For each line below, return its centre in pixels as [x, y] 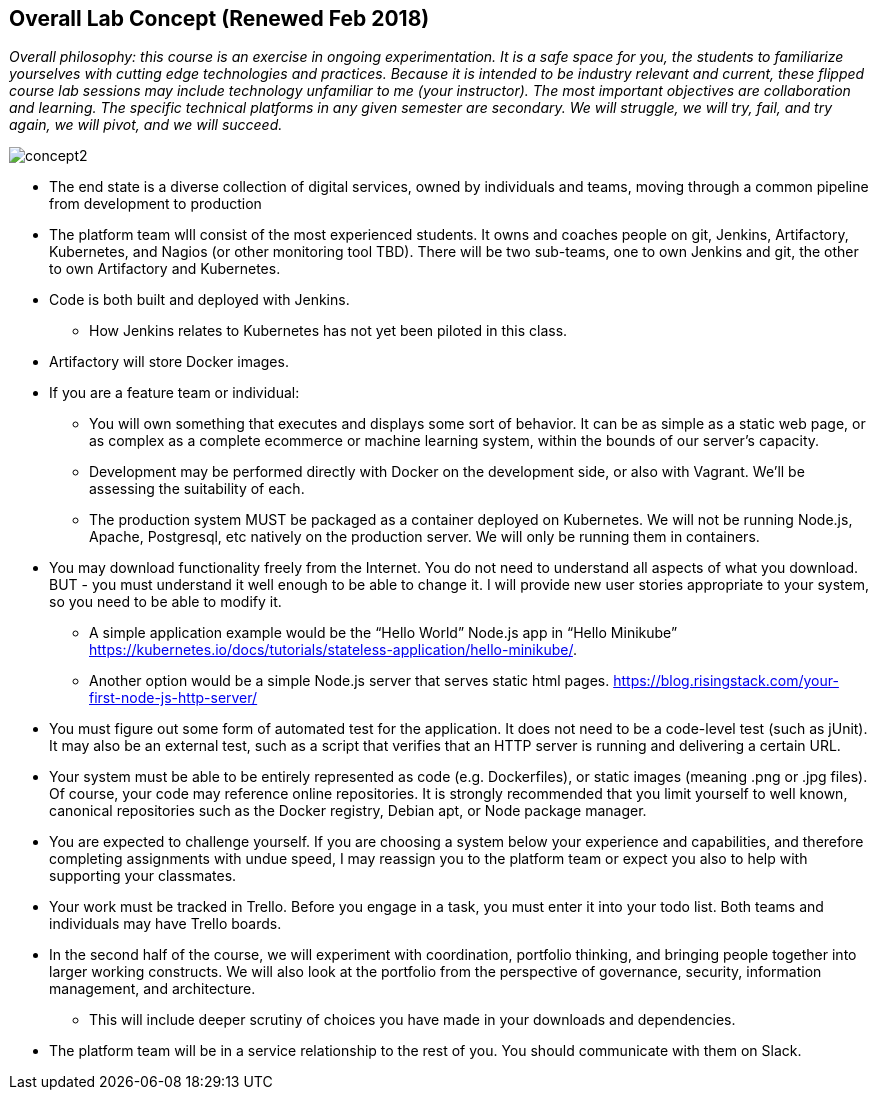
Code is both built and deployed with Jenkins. [199, 300]
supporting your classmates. [143, 876]
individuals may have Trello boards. [165, 924]
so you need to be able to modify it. [165, 602]
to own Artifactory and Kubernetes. [165, 269]
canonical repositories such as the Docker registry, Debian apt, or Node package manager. [348, 811]
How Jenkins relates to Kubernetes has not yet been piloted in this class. [328, 331]
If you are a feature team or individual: [174, 393]
